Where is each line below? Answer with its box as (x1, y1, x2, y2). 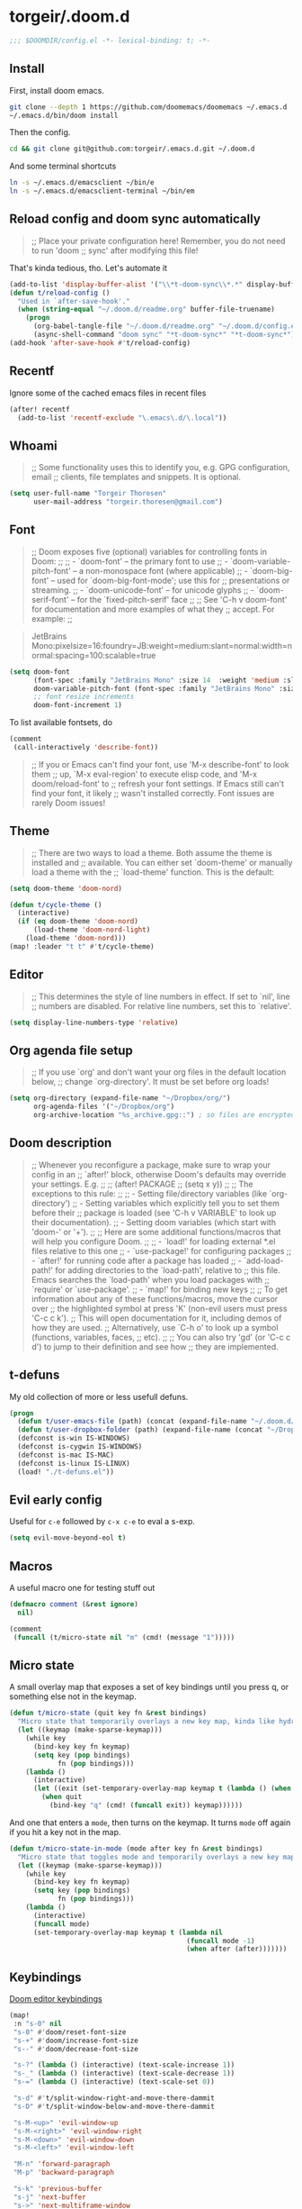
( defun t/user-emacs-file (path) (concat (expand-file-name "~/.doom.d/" (17, 1417, 299, 1426)
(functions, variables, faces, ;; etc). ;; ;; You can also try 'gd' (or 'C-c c (31, 1332, 291, 1342)
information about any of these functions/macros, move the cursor (31, 1293, 279, 1304)
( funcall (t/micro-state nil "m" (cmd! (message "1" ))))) (13, 1632, 235, 1641)
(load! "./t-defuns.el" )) (17, 1467, 115, 1477)
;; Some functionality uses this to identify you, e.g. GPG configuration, (31, 462, 290, 473)
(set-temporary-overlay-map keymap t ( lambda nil (32, 1928, 223, 1937)
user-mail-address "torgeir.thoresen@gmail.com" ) (32, 497, 223, 506)
